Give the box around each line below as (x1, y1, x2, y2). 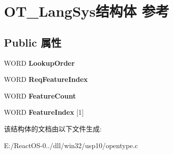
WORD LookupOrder (4, 57, 75, 68)
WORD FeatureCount (4, 90, 76, 101)
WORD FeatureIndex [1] (4, 107, 84, 117)
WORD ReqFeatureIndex (4, 74, 88, 84)
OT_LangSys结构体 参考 (4, 1, 170, 21)
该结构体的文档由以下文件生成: (4, 123, 102, 133)
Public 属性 (4, 34, 62, 50)
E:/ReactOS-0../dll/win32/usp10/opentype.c (4, 140, 138, 150)
